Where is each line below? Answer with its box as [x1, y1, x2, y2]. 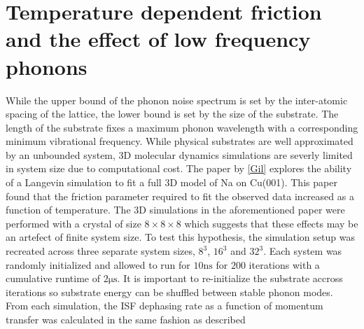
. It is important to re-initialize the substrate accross [117, 271, 343, 286]
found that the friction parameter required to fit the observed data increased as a [6, 188, 354, 203]
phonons [6, 52, 87, 80]
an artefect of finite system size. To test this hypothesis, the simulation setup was [6, 230, 355, 244]
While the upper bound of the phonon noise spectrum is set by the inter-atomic [6, 92, 348, 107]
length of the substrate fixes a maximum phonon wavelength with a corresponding [6, 120, 358, 134]
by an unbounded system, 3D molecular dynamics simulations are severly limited [6, 147, 353, 162]
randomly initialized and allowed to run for [6, 257, 190, 272]
